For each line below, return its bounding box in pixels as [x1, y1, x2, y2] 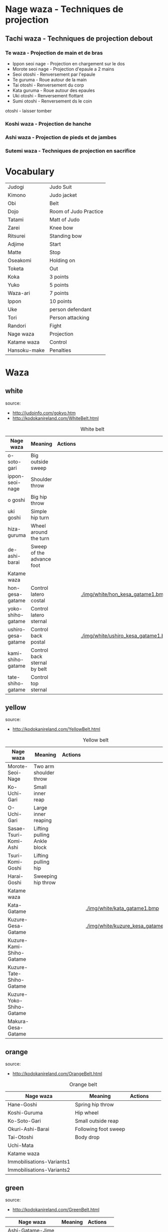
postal [30, 638, 45, 645]
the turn [30, 535, 49, 542]
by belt [30, 665, 47, 672]
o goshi [7, 496, 25, 503]
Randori [7, 322, 26, 329]
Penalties [49, 347, 71, 354]
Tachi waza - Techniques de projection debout [5, 34, 153, 43]
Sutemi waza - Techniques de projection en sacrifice [5, 147, 136, 154]
